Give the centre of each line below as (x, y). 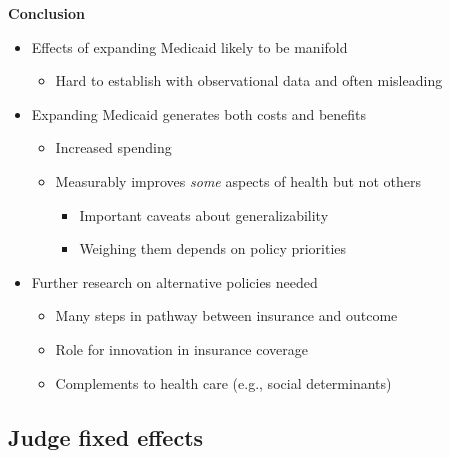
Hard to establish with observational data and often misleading (249, 80)
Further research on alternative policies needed (174, 281)
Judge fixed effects (106, 436)
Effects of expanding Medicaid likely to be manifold (189, 46)
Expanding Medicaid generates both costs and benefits (199, 113)
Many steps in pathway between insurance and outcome (226, 315)
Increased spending (113, 147)
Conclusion (47, 13)
